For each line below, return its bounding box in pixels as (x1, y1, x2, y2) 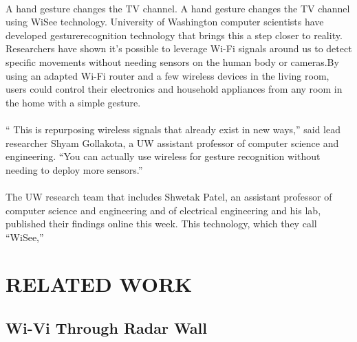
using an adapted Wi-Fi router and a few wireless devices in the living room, (6, 68, 329, 82)
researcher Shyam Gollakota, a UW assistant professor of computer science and (6, 135, 339, 150)
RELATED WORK (6, 270, 193, 298)
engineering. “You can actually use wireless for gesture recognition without (6, 149, 321, 163)
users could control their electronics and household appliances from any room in (6, 82, 343, 96)
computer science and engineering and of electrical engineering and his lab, (6, 203, 321, 217)
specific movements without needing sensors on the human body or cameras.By (6, 54, 339, 69)
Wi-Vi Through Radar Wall (6, 317, 208, 339)
